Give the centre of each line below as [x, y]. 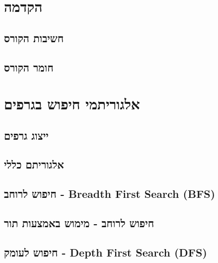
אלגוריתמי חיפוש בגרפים [72, 104]
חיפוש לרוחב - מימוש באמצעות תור [79, 223]
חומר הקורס [29, 67]
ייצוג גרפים [26, 135]
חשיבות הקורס [34, 38]
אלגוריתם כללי [34, 164]
